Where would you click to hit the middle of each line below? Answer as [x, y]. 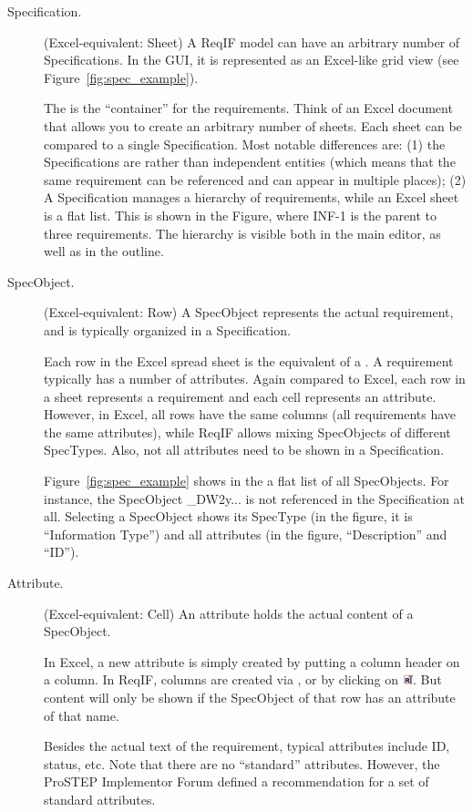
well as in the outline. [104, 251]
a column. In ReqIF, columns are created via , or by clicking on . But [243, 679]
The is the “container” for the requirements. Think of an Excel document [248, 108]
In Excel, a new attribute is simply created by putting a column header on [252, 661]
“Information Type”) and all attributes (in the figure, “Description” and [246, 534]
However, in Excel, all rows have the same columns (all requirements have [250, 414]
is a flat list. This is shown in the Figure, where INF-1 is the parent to [241, 215]
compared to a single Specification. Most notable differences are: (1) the [245, 144]
